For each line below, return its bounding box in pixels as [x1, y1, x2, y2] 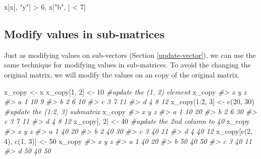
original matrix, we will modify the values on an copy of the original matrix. [4, 69, 240, 79]
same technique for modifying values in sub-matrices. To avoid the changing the [4, 59, 251, 70]
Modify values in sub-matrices [4, 26, 165, 41]
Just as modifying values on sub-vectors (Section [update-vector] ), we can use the [4, 49, 256, 60]
